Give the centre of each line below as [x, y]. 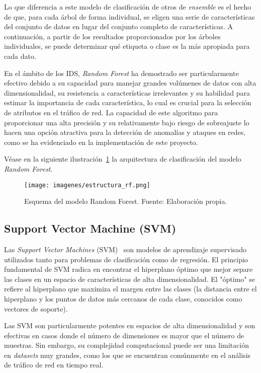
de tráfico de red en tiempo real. [54, 365]
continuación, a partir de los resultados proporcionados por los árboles [112, 36]
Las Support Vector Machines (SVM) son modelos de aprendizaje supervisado [125, 249]
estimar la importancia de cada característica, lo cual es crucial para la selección [128, 102]
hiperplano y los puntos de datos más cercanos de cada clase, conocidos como [123, 298]
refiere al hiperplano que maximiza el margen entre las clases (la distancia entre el [130, 289]
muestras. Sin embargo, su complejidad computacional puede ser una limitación [126, 345]
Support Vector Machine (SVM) [90, 228]
